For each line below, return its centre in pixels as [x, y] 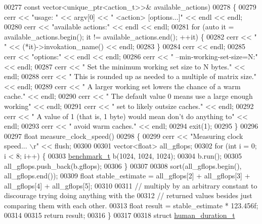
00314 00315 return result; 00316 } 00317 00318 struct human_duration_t [120, 215]
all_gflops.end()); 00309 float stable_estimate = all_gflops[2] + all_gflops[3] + [127, 176]
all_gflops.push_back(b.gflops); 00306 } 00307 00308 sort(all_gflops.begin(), [123, 165]
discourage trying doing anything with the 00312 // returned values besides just [128, 195]
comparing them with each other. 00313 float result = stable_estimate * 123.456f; [131, 205]
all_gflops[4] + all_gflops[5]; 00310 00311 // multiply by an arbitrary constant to [131, 185]
